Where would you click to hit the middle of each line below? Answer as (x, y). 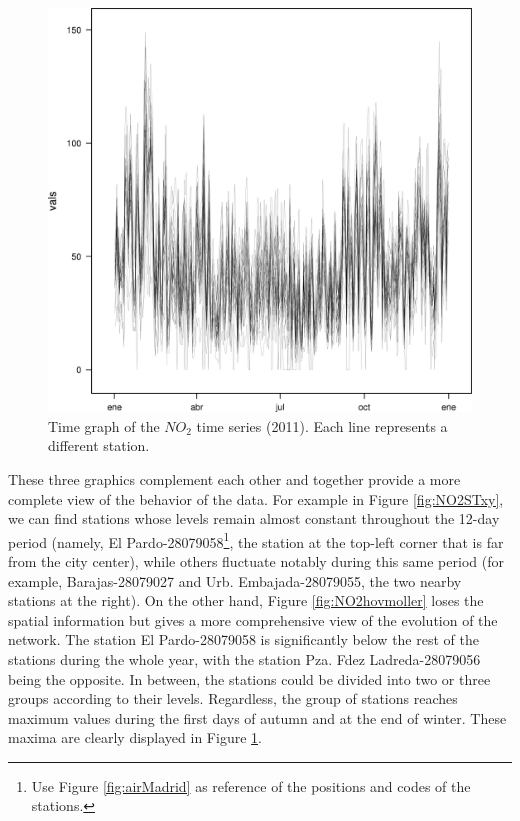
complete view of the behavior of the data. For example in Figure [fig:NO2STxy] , (256, 498)
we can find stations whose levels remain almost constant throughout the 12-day (254, 518)
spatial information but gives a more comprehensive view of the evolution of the (253, 619)
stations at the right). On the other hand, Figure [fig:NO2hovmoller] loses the (246, 600)
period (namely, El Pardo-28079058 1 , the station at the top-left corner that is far (256, 540)
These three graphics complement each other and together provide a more (234, 478)
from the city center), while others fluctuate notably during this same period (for (256, 560)
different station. (99, 445)
